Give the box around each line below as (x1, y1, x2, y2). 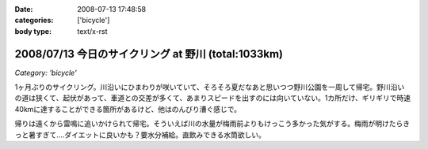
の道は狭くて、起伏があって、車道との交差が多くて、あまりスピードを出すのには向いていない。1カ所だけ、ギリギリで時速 (14, 93, 411, 102)
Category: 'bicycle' (14, 68, 77, 77)
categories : (14, 16, 54, 25)
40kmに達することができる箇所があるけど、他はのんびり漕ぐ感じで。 (14, 104, 242, 114)
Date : (14, 5, 33, 13)
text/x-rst (77, 26, 108, 35)
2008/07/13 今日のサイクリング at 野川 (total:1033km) (14, 47, 284, 61)
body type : (14, 26, 52, 35)
